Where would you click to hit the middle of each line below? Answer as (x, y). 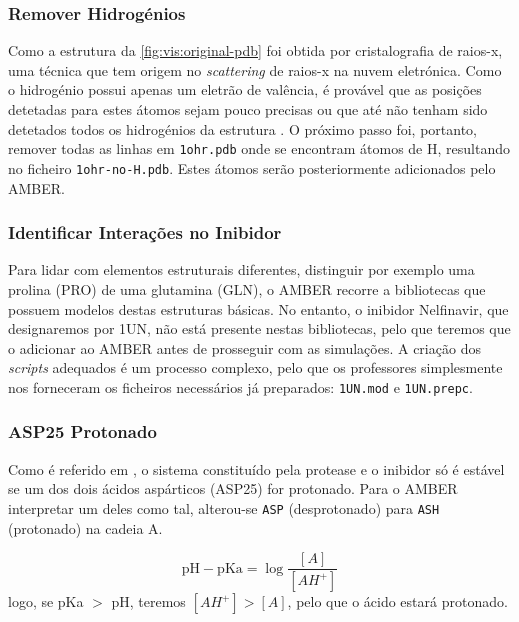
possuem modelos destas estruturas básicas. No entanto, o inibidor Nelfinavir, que (258, 308)
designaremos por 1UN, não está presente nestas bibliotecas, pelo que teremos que (259, 328)
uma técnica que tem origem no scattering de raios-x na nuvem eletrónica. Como (255, 69)
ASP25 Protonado (82, 431)
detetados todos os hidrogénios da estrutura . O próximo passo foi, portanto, (242, 128)
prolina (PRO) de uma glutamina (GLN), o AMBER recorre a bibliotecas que (247, 288)
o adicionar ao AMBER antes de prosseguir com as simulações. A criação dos (244, 347)
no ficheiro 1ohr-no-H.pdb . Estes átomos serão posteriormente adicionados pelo (252, 167)
